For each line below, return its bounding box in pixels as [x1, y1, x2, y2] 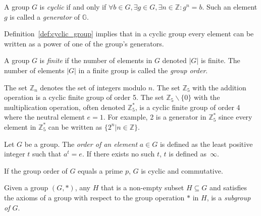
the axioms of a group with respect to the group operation [4, 192, 185, 202]
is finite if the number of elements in [39, 55, 152, 66]
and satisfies [209, 182, 247, 193]
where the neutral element [4, 112, 85, 122]
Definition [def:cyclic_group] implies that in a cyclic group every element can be [4, 28, 254, 39]
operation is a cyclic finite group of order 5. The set [4, 92, 164, 102]
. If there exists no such [82, 148, 155, 159]
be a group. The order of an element [24, 138, 138, 149]
